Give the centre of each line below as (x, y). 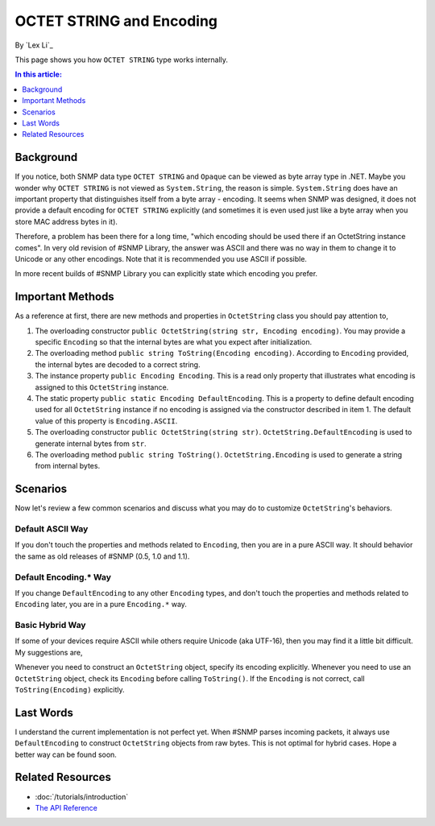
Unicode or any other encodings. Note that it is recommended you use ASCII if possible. (161, 258)
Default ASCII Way (52, 529)
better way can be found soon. (66, 754)
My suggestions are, (49, 652)
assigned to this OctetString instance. (102, 387)
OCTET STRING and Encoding (116, 21)
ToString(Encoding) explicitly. (70, 689)
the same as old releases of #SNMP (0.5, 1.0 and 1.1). (102, 556)
